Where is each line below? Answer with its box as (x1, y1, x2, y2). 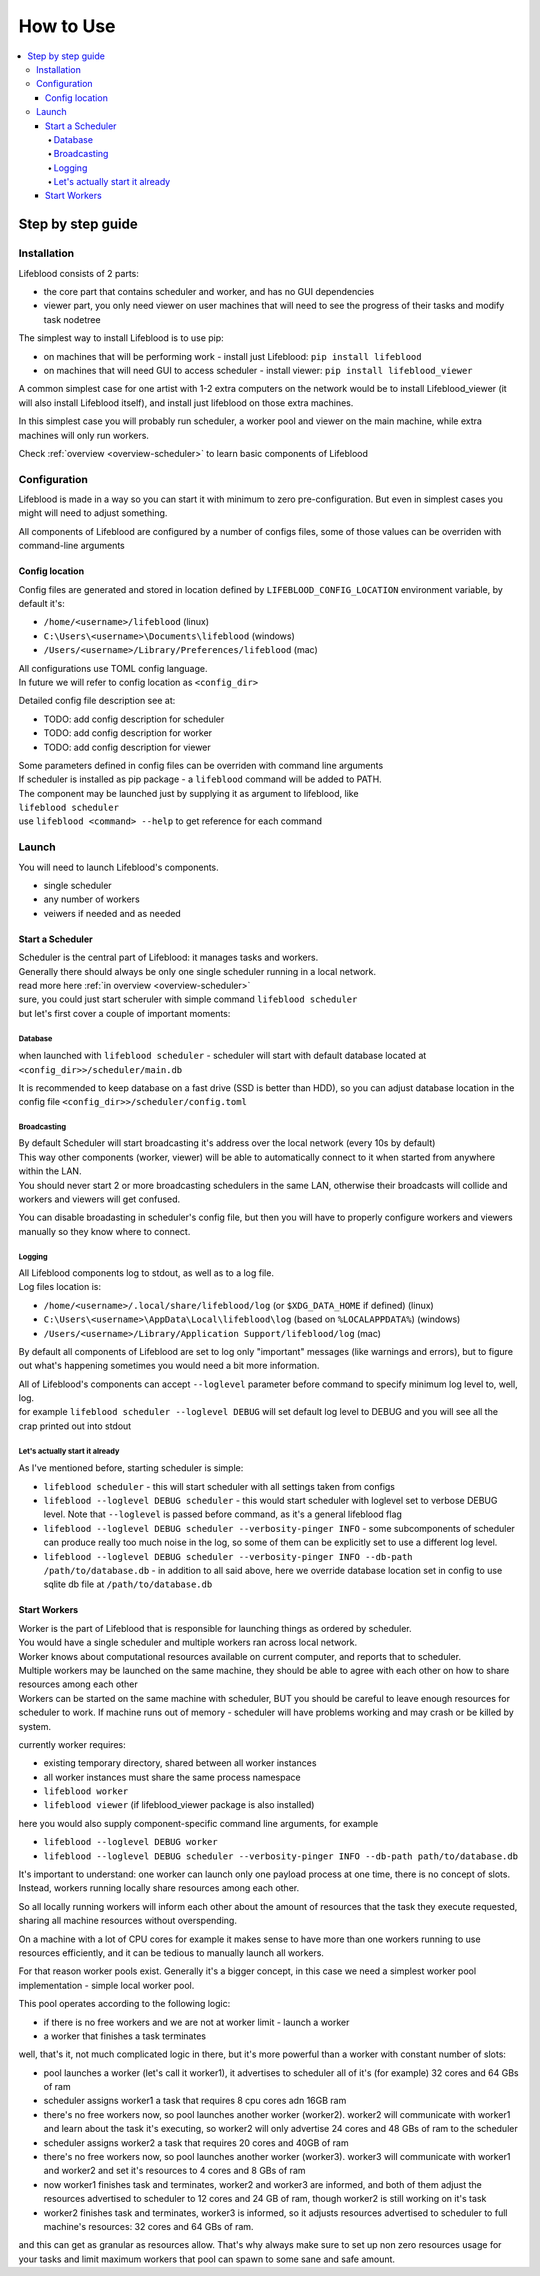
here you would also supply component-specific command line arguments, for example (18, 1817, 379, 1829)
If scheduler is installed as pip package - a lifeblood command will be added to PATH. (18, 773, 382, 785)
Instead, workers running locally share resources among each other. (18, 1882, 300, 1894)
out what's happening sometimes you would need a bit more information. (18, 1360, 320, 1372)
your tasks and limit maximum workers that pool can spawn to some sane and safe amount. (18, 2253, 395, 2265)
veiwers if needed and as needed (43, 907, 182, 919)
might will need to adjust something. (18, 507, 168, 519)
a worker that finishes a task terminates (43, 2030, 207, 2042)
